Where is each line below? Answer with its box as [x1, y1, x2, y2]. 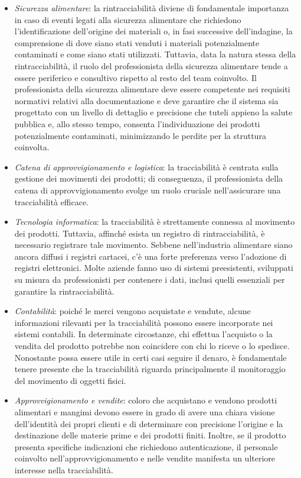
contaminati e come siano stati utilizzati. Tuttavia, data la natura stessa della [14, 48, 296, 60]
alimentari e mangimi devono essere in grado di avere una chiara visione [14, 406, 275, 418]
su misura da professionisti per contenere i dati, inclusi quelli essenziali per [14, 273, 285, 286]
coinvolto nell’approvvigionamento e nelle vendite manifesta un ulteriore [14, 452, 276, 464]
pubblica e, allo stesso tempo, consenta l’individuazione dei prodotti [14, 117, 260, 130]
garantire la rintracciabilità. [14, 285, 114, 297]
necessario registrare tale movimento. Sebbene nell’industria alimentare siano [14, 238, 293, 251]
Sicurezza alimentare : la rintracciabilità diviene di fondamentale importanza [14, 2, 289, 14]
